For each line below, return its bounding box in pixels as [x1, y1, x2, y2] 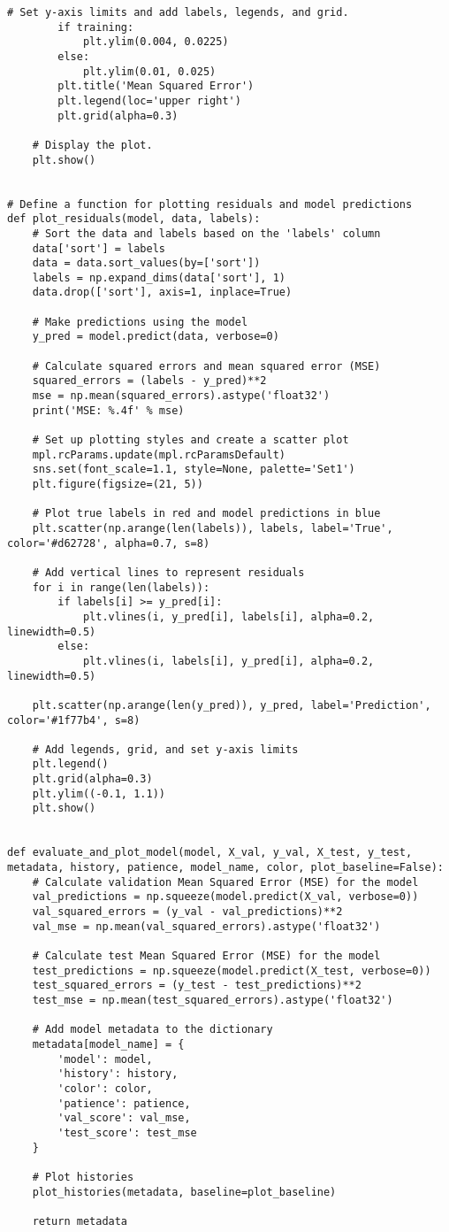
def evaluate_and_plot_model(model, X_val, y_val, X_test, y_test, [7, 846, 413, 859]
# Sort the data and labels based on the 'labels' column [32, 227, 381, 240]
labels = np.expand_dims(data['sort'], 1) [32, 271, 285, 284]
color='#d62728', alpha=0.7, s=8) [7, 536, 210, 550]
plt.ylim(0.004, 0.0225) [82, 35, 229, 49]
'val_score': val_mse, [57, 1112, 191, 1125]
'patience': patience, [57, 1097, 191, 1110]
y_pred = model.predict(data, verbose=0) [32, 330, 279, 343]
